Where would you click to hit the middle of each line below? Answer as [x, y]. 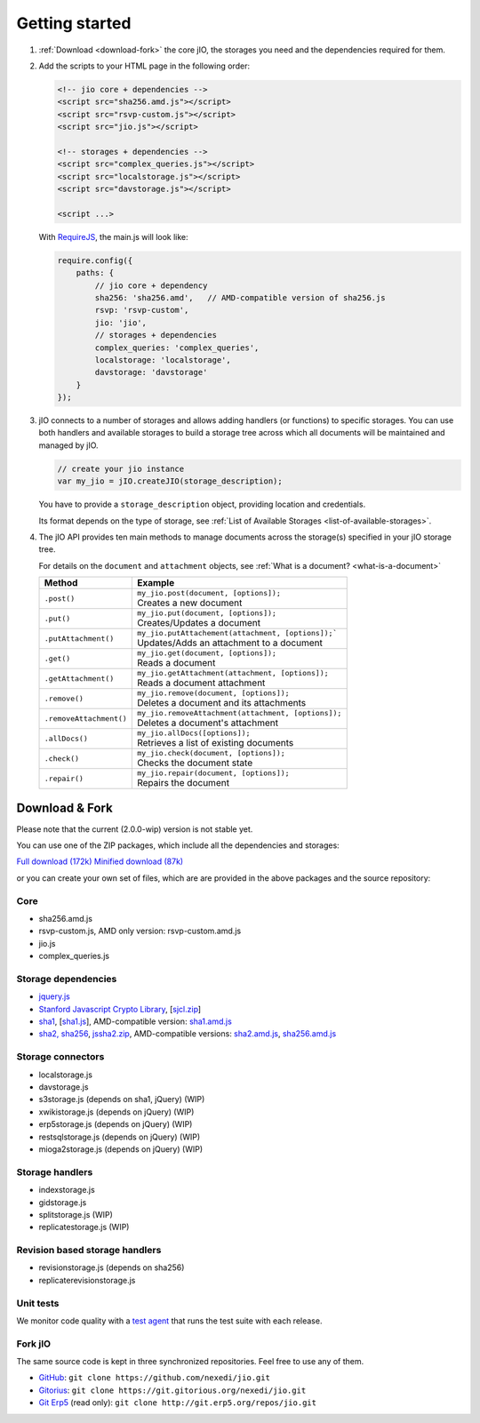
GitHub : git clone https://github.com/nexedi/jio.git [155, 1378]
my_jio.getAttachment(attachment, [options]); [232, 673]
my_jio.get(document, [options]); [207, 653]
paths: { [95, 273]
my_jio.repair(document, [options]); [213, 773]
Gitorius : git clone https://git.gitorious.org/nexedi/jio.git [172, 1390]
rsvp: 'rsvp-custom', [142, 310]
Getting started [74, 23]
